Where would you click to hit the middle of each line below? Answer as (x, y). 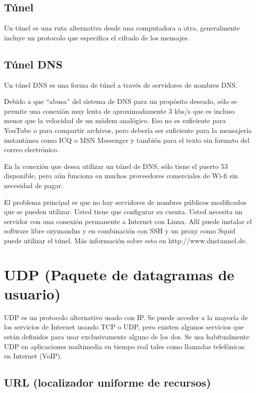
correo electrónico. (32, 149)
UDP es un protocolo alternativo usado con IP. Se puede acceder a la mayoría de (126, 317)
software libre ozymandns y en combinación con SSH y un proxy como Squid (120, 231)
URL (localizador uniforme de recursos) (108, 382)
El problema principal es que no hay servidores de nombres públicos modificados (125, 202)
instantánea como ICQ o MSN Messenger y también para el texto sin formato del (127, 140)
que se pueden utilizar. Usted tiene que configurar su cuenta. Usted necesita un (123, 212)
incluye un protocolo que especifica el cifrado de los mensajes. (97, 37)
